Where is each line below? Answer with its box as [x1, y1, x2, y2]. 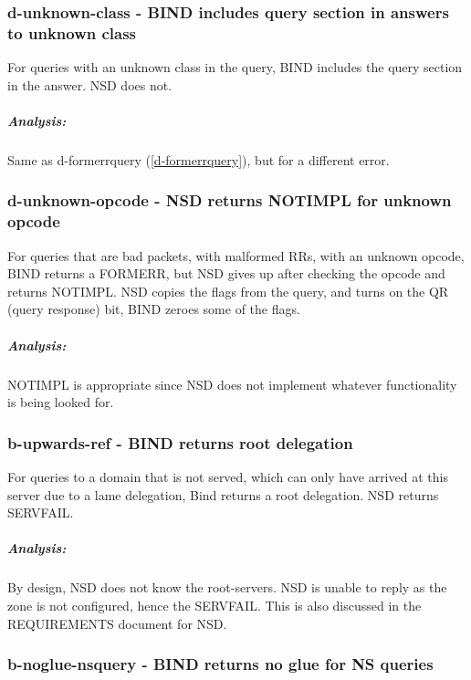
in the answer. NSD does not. [7, 75, 173, 94]
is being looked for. [7, 392, 114, 412]
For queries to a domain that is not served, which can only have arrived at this [7, 466, 448, 486]
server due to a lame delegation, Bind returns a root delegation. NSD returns [7, 485, 439, 504]
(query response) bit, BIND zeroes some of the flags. [7, 299, 300, 319]
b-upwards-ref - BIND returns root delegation [7, 431, 353, 454]
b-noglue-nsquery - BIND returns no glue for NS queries [7, 653, 434, 675]
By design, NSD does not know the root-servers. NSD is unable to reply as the [7, 578, 447, 597]
